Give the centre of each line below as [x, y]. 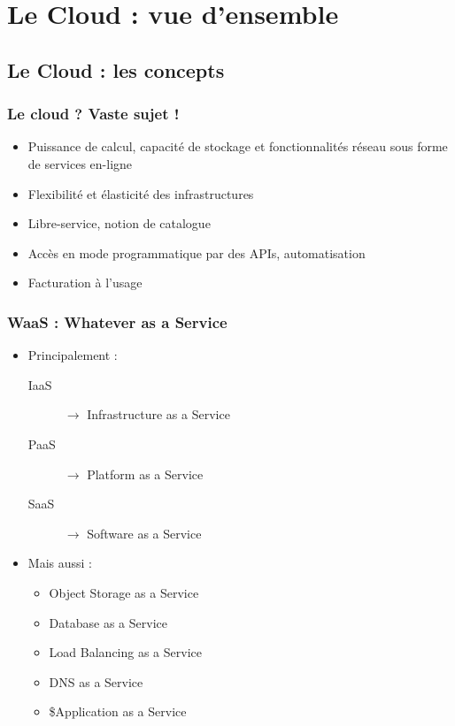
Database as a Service [108, 622]
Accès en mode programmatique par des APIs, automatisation [197, 252]
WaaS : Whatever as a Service [117, 321]
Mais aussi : [60, 563]
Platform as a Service [145, 474]
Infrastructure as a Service [158, 414]
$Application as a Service [118, 711]
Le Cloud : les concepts [116, 69]
